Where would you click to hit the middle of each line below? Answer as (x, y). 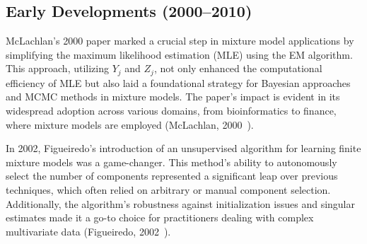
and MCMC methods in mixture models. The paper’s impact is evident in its (173, 97)
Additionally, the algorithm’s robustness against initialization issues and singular (180, 203)
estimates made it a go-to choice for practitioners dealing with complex (160, 217)
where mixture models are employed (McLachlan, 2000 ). (130, 124)
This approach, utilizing (57, 68)
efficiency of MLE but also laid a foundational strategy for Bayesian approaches (178, 82)
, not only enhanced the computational (238, 68)
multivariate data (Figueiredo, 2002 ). (88, 231)
